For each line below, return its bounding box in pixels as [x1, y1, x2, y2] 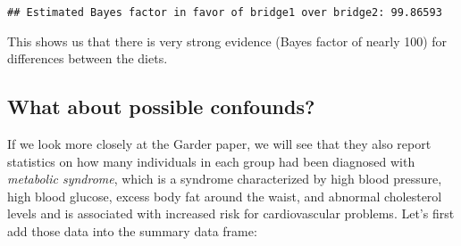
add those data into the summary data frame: [7, 222, 257, 241]
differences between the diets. [7, 49, 168, 68]
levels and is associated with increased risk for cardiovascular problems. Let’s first [7, 204, 455, 223]
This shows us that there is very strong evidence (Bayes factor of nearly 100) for [7, 31, 448, 50]
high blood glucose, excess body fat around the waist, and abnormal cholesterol [7, 186, 442, 205]
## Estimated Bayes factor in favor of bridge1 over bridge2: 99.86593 [7, 6, 442, 19]
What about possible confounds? [7, 93, 315, 120]
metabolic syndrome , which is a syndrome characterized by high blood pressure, [7, 169, 442, 188]
